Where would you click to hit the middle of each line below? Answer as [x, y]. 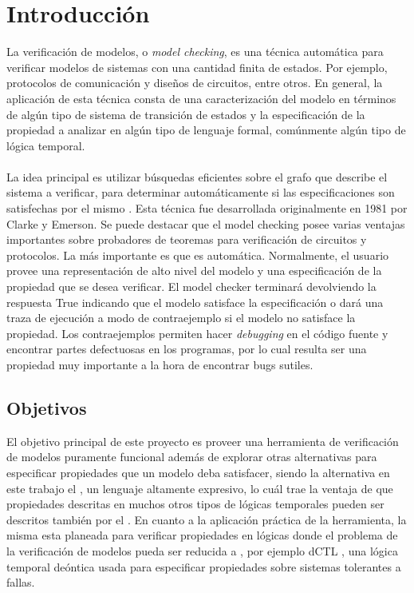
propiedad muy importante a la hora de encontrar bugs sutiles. [160, 364]
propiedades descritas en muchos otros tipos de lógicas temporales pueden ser [195, 504]
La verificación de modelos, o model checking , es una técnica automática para [195, 52]
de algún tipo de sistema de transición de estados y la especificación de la [186, 114]
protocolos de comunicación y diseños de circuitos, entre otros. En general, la [195, 83]
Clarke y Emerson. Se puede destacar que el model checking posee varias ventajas [206, 223]
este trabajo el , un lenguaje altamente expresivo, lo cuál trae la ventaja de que [200, 488]
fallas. [21, 582]
